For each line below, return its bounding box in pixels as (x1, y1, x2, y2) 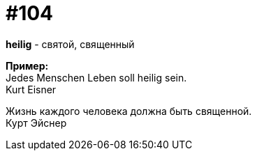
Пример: (6, 59, 49, 72)
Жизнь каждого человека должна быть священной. (6, 104, 252, 117)
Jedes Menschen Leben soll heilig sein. (6, 71, 187, 84)
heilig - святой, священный (6, 38, 135, 50)
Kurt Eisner (6, 83, 57, 95)
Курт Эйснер (6, 116, 67, 129)
